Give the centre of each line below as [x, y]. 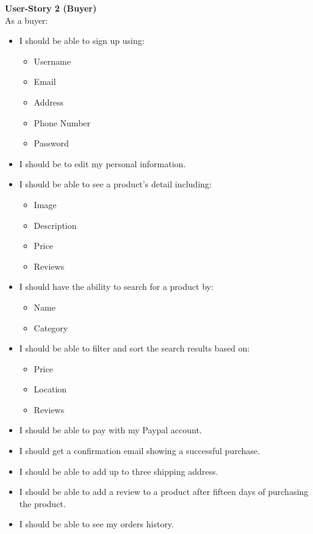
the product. [42, 503]
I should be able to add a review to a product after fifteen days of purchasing [164, 492]
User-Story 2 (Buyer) [51, 8]
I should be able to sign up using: [82, 41]
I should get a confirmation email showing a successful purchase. [139, 451]
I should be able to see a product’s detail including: [115, 184]
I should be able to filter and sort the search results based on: [135, 348]
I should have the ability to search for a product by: [116, 287]
